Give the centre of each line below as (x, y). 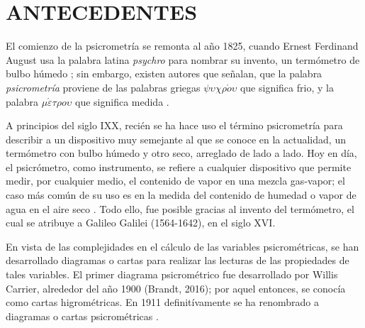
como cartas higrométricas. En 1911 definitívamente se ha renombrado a (162, 302)
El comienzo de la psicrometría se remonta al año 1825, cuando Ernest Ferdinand (182, 46)
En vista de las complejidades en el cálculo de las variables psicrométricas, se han (182, 246)
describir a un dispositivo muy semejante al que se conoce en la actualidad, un (176, 139)
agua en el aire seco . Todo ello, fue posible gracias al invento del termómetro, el (180, 208)
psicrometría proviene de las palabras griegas (103, 87)
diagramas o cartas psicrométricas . (82, 316)
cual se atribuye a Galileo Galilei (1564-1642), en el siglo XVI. (141, 223)
